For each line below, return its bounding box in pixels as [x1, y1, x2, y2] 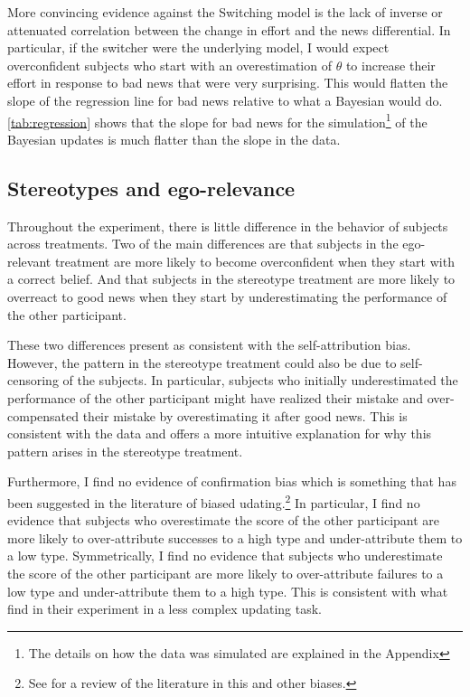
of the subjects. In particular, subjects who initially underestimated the [62, 371, 458, 390]
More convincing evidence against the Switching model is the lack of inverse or [7, 3, 443, 21]
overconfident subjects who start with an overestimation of [7, 55, 332, 74]
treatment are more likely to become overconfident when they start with [54, 251, 455, 270]
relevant [7, 251, 52, 270]
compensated [7, 406, 80, 425]
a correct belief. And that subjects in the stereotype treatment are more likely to [7, 269, 456, 288]
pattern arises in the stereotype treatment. [7, 441, 243, 460]
